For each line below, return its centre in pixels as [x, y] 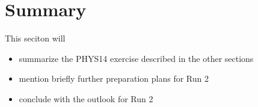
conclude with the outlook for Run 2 [86, 98]
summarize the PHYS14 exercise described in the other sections [136, 58]
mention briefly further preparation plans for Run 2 [114, 78]
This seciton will [35, 38]
